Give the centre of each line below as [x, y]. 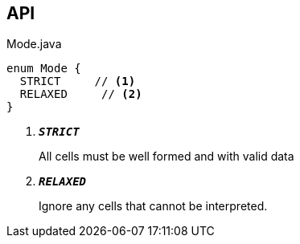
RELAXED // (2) [81, 94]
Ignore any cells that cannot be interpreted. [153, 206]
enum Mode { [44, 69]
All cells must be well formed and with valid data [166, 157]
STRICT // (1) [78, 81]
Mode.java [34, 44]
